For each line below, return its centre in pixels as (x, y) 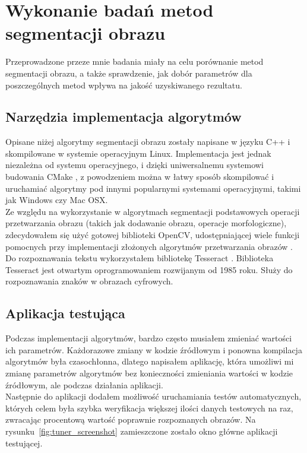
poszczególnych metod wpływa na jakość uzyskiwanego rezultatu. (124, 85)
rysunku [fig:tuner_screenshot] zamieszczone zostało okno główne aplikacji (142, 431)
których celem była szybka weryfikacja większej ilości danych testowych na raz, (149, 408)
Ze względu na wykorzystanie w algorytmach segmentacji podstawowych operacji (153, 211)
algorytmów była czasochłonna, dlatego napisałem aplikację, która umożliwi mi (150, 361)
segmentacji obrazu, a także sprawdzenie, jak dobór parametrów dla (129, 73)
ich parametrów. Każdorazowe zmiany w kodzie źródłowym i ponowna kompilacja (154, 349)
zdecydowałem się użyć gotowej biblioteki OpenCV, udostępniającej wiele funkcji (153, 235)
